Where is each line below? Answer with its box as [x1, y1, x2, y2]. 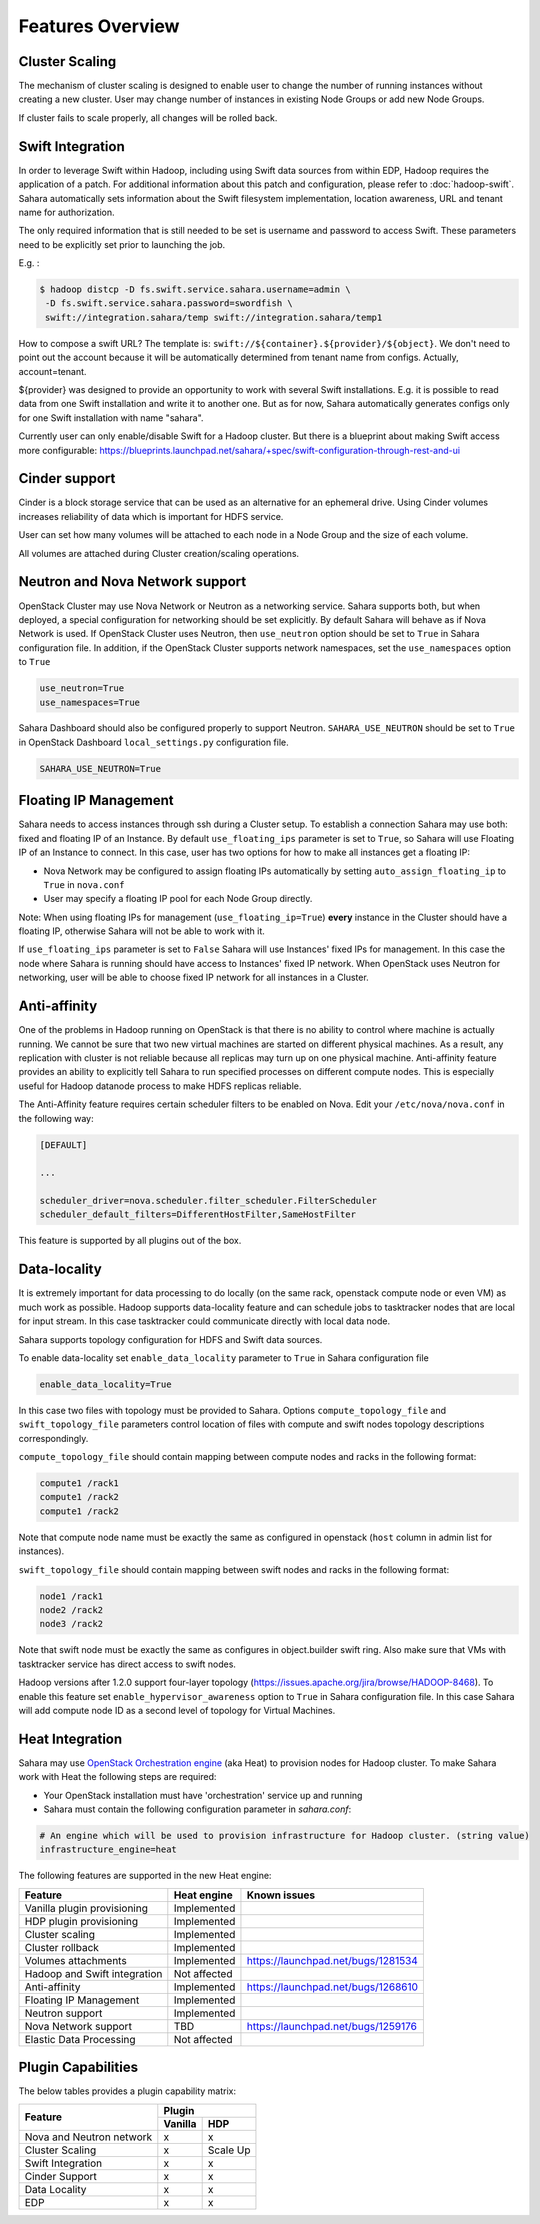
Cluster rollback [24, 1940, 100, 1954]
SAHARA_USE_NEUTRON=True [39, 763, 162, 774]
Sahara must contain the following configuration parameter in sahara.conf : [43, 1803, 352, 1815]
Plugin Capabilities [18, 2059, 139, 2076]
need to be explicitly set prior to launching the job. [18, 238, 226, 250]
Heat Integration [18, 1730, 123, 1747]
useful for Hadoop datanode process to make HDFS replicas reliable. [18, 1080, 302, 1092]
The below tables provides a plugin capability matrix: [18, 2085, 237, 2097]
